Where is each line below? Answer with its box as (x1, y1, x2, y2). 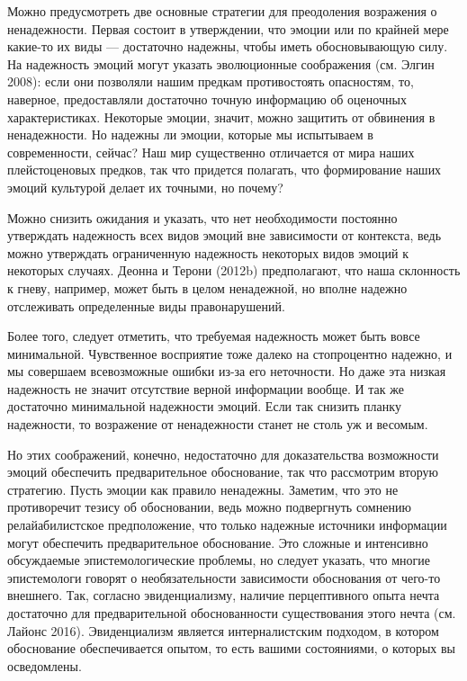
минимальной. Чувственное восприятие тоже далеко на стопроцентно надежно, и (7, 344, 453, 363)
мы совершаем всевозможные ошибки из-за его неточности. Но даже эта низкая (7, 362, 446, 381)
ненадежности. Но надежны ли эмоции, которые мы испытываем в (7, 125, 373, 144)
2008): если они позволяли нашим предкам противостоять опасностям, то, (7, 72, 414, 91)
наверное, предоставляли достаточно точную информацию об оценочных (7, 89, 407, 108)
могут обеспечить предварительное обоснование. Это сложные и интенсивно (7, 533, 428, 551)
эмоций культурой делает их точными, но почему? (7, 177, 283, 196)
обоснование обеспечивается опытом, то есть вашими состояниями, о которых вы (7, 639, 455, 658)
